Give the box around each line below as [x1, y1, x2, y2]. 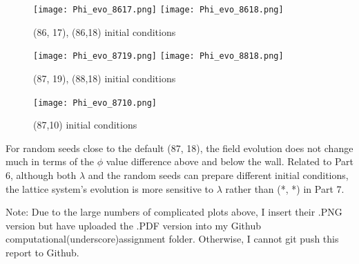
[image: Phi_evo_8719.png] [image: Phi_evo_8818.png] [33, 51, 284, 62]
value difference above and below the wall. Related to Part [106, 154, 353, 169]
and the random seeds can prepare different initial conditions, [88, 167, 349, 182]
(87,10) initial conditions [33, 117, 137, 132]
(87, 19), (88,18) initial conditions [33, 70, 176, 85]
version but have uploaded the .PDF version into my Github [6, 218, 262, 232]
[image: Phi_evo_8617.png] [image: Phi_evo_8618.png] [33, 5, 284, 15]
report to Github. [6, 245, 79, 259]
